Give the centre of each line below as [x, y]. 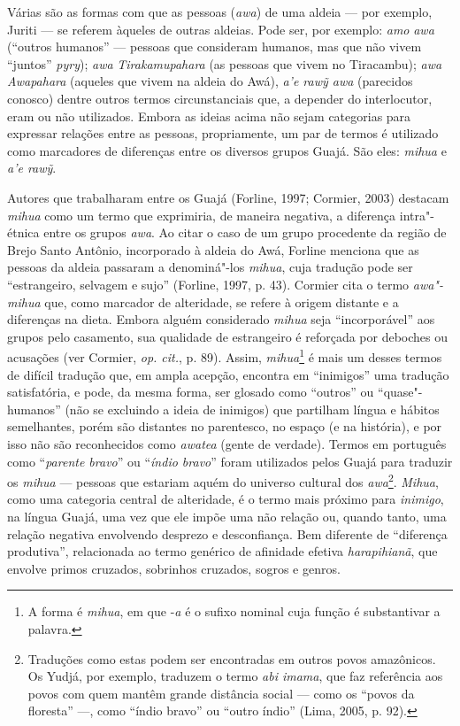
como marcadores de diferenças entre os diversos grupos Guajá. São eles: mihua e [227, 150]
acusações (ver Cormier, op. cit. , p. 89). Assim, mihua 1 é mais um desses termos [225, 355]
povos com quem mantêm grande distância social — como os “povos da [221, 693]
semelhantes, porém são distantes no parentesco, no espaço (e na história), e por [225, 426]
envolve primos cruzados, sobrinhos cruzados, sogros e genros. [174, 568]
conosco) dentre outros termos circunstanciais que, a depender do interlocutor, [220, 98]
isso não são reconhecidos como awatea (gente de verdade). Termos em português [227, 443]
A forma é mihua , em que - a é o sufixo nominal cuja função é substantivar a [234, 611]
